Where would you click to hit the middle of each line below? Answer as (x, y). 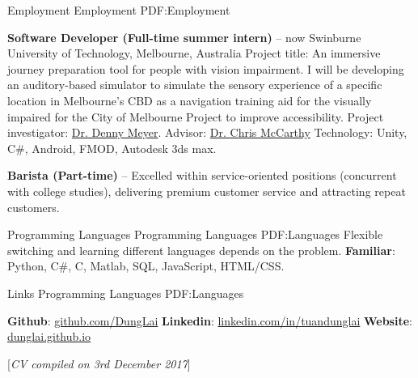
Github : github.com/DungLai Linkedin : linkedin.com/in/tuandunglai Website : (210, 320)
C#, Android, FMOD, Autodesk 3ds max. (112, 148)
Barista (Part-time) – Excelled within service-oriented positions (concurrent (202, 175)
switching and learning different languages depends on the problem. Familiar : (201, 250)
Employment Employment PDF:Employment (119, 10)
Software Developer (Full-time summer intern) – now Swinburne (184, 37)
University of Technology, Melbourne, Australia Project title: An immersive (194, 53)
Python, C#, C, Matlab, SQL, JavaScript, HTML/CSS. (146, 266)
